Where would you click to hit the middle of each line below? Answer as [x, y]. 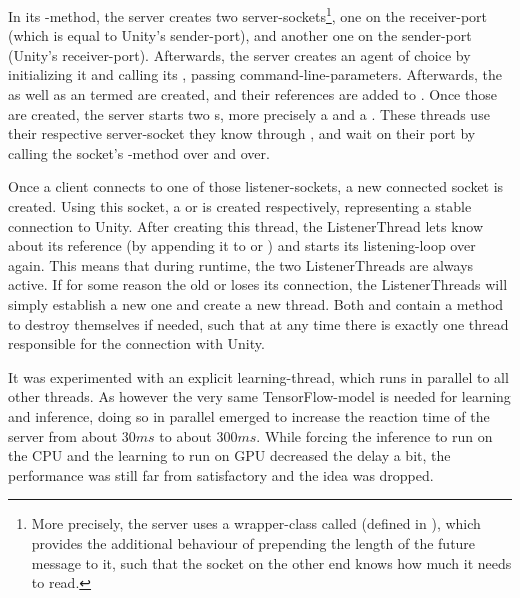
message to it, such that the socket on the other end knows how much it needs [271, 562]
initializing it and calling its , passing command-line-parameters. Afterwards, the [255, 74]
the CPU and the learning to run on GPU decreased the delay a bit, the [229, 455]
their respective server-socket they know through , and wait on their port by [242, 133]
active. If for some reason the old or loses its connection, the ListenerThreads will [258, 284]
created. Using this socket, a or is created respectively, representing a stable [240, 206]
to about [185, 435]
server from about [63, 435]
